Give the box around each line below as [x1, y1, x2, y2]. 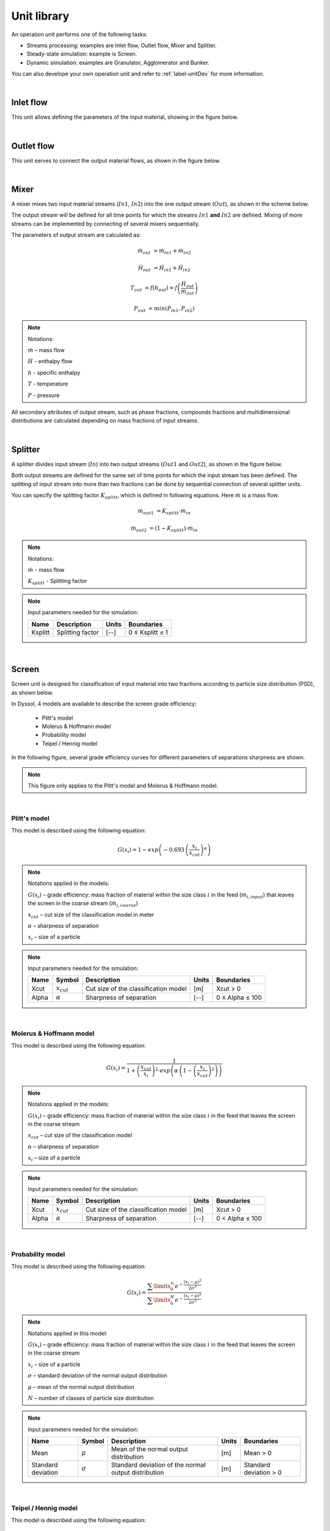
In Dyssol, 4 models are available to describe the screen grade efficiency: [11, 700, 197, 707]
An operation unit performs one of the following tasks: [11, 31, 148, 38]
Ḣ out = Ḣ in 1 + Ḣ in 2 [137, 264, 191, 273]
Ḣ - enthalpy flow [28, 358, 73, 365]
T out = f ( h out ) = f [130, 285, 177, 293]
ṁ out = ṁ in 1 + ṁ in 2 [137, 247, 191, 256]
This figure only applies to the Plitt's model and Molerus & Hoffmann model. [28, 781, 218, 789]
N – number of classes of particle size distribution [28, 1394, 154, 1402]
